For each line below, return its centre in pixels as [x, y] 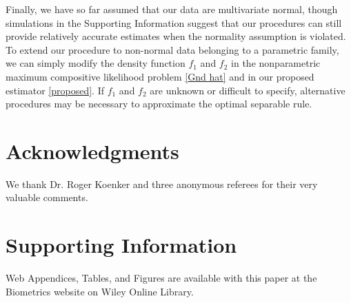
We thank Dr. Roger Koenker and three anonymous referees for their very [162, 184]
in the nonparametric [276, 63]
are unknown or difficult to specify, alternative [248, 90]
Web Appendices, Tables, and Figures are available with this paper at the [161, 278]
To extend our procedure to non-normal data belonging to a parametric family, [172, 49]
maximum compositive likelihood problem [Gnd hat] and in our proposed [160, 76]
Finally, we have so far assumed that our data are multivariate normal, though [172, 9]
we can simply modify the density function [96, 63]
